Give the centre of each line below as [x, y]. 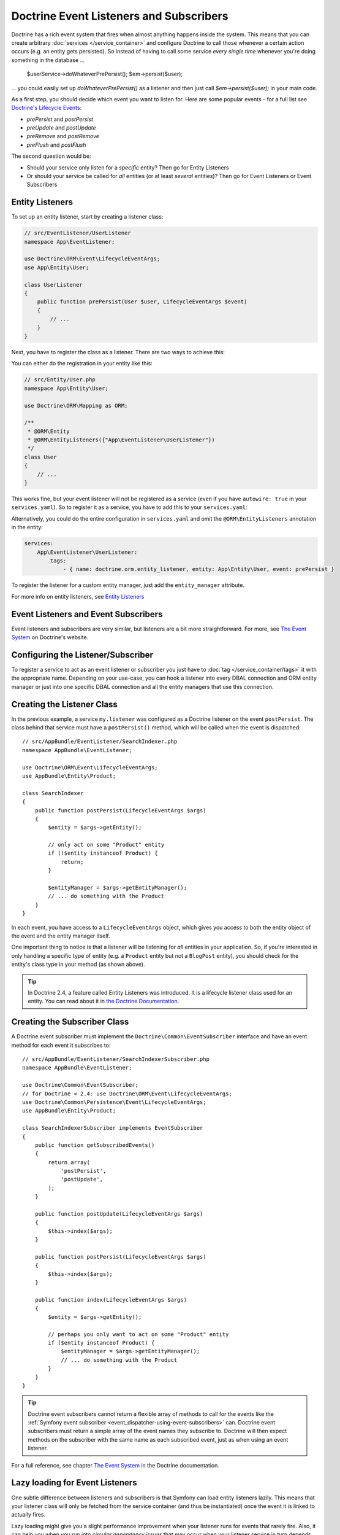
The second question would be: [51, 156]
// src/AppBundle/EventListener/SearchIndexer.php [100, 742]
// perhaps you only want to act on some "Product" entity [138, 1334]
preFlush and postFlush [56, 145]
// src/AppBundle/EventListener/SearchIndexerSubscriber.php [116, 1059]
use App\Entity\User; [57, 267]
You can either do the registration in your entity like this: [82, 363]
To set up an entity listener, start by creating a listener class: [87, 217]
